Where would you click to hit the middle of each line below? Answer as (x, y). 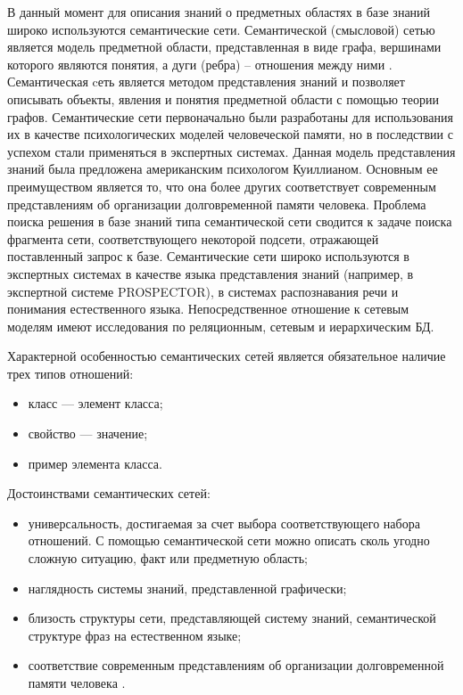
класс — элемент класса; (95, 403)
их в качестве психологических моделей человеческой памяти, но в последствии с (230, 134)
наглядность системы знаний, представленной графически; (187, 588)
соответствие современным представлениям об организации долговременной (236, 665)
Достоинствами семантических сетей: (109, 493)
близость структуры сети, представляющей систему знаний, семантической (232, 618)
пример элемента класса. (95, 463)
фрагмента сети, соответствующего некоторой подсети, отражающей (193, 238)
